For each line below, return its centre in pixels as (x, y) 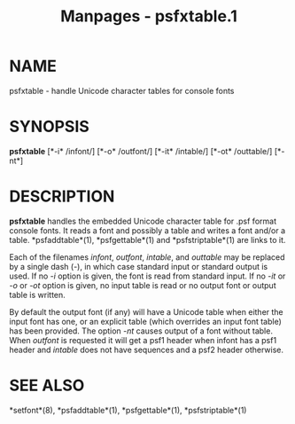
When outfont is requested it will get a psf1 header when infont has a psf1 (143, 340)
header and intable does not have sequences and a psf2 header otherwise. (147, 349)
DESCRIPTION (62, 196)
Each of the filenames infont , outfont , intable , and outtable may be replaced (147, 257)
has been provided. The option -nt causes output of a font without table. (141, 331)
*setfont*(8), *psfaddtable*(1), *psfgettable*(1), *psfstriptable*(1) (128, 410)
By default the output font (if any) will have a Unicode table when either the (146, 311)
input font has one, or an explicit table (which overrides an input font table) (145, 321)
